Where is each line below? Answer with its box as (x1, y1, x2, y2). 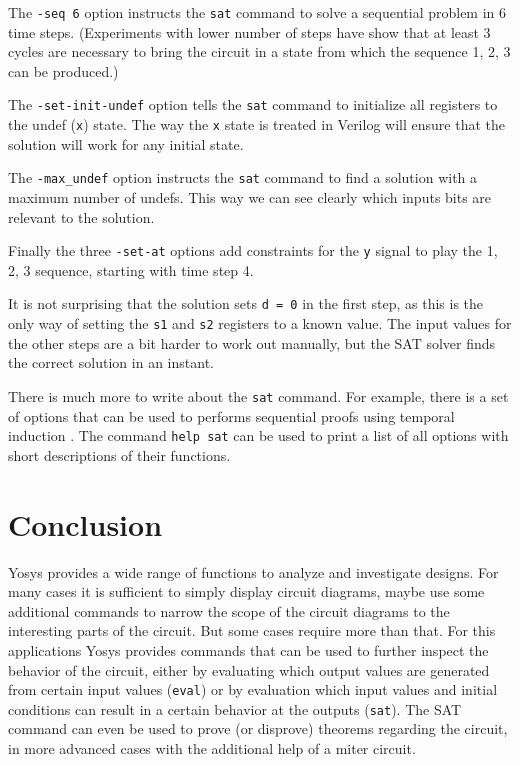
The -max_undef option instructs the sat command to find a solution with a (8, 167, 478, 188)
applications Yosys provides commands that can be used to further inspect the (8, 639, 489, 660)
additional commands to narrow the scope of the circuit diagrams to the (8, 600, 450, 621)
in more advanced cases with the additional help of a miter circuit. (8, 738, 416, 759)
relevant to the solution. (8, 206, 155, 227)
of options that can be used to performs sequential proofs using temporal (8, 405, 455, 426)
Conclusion (8, 503, 163, 544)
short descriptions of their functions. (8, 444, 231, 465)
